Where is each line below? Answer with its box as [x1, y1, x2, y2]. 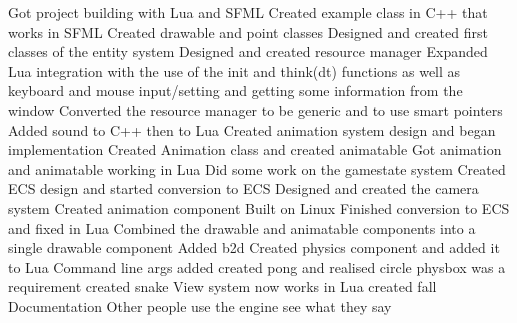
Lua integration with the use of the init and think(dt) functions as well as [8, 60, 461, 81]
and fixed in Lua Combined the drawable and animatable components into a [8, 217, 476, 238]
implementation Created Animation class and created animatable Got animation [8, 139, 502, 160]
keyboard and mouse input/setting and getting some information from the [8, 80, 463, 101]
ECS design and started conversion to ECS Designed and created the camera [8, 178, 479, 199]
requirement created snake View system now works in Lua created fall [8, 276, 437, 297]
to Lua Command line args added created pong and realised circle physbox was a [8, 256, 506, 277]
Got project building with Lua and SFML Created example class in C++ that [8, 2, 488, 22]
